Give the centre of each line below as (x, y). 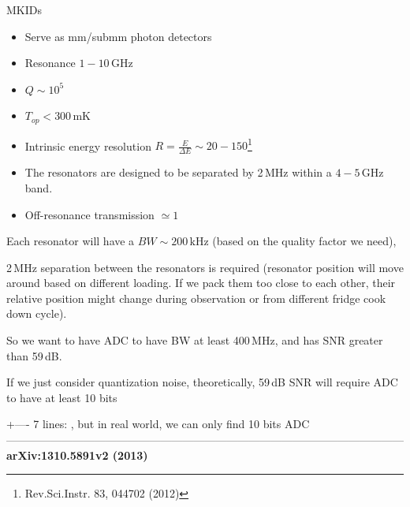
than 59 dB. (34, 355)
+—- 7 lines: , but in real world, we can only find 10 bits (144, 424)
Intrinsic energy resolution (88, 145)
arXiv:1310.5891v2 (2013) (77, 455)
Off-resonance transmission (89, 214)
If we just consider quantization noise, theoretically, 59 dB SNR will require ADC (202, 382)
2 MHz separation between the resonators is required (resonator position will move (205, 267)
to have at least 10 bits (62, 397)
